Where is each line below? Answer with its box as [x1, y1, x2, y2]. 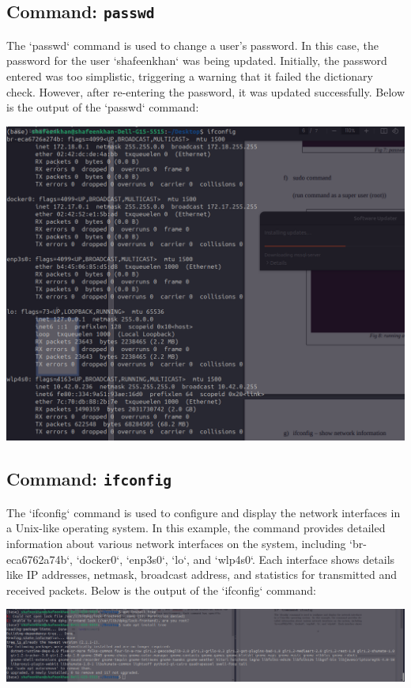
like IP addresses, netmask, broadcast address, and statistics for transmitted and [6, 566, 397, 583]
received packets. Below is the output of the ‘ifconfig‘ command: [6, 581, 316, 598]
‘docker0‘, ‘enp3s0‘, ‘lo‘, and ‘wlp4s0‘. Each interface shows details [76, 550, 395, 567]
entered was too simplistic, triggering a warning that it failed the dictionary [6, 67, 374, 84]
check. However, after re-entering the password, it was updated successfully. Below [6, 83, 405, 100]
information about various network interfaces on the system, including [6, 535, 346, 551]
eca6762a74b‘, [6, 550, 73, 567]
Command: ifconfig [6, 467, 172, 491]
